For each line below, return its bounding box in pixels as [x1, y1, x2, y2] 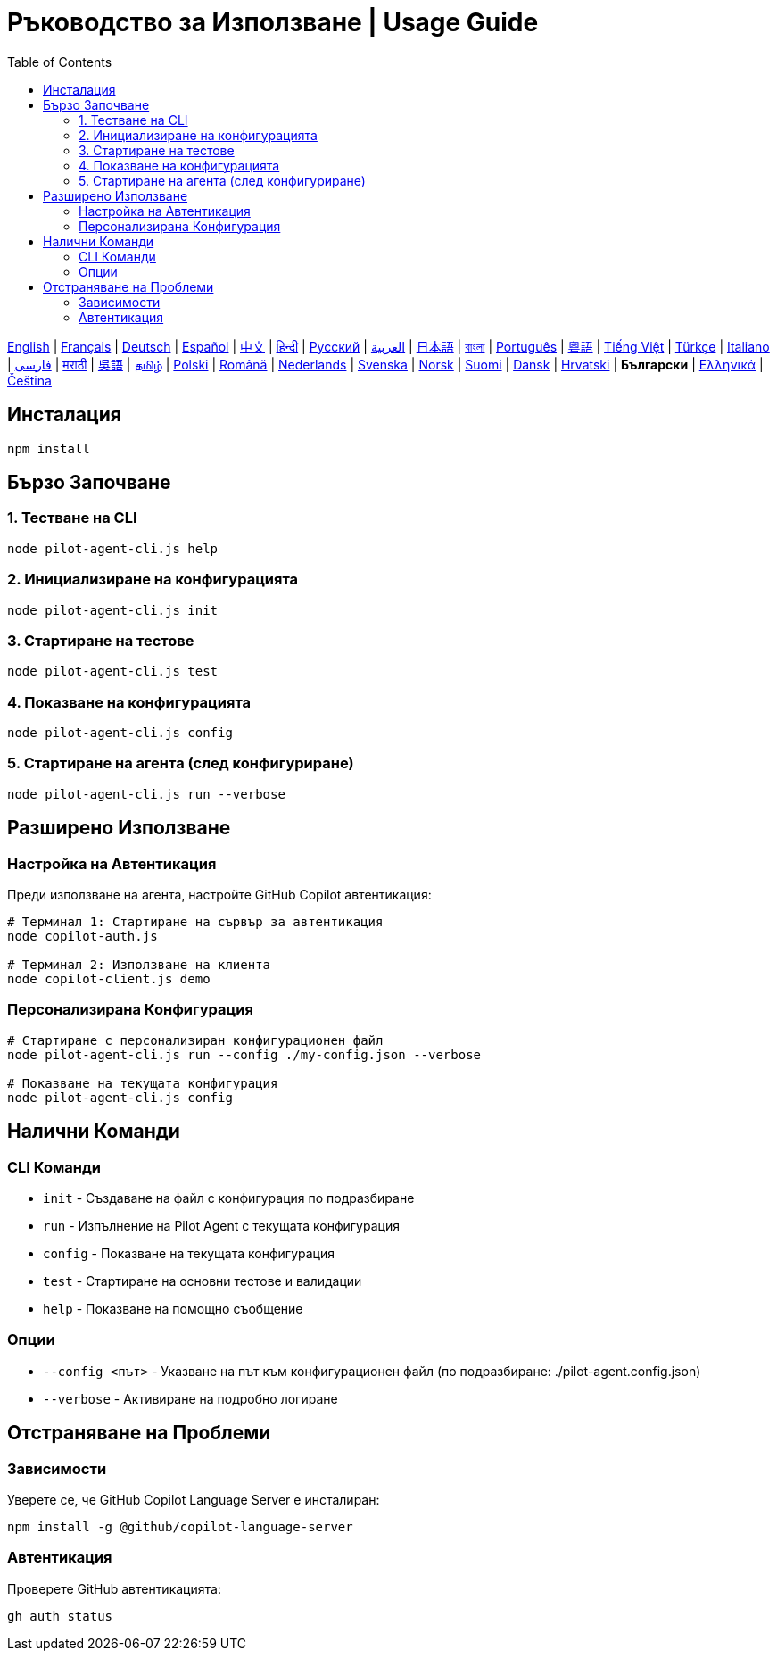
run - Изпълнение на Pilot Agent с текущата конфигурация [43, 1218, 400, 1233]
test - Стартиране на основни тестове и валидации [43, 1273, 362, 1289]
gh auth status [7, 1608, 113, 1623]
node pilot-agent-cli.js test [7, 664, 219, 679]
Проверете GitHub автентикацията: [7, 1580, 221, 1596]
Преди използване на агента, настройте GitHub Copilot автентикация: [7, 887, 432, 903]
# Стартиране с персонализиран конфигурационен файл [7, 1032, 384, 1048]
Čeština [7, 372, 52, 388]
